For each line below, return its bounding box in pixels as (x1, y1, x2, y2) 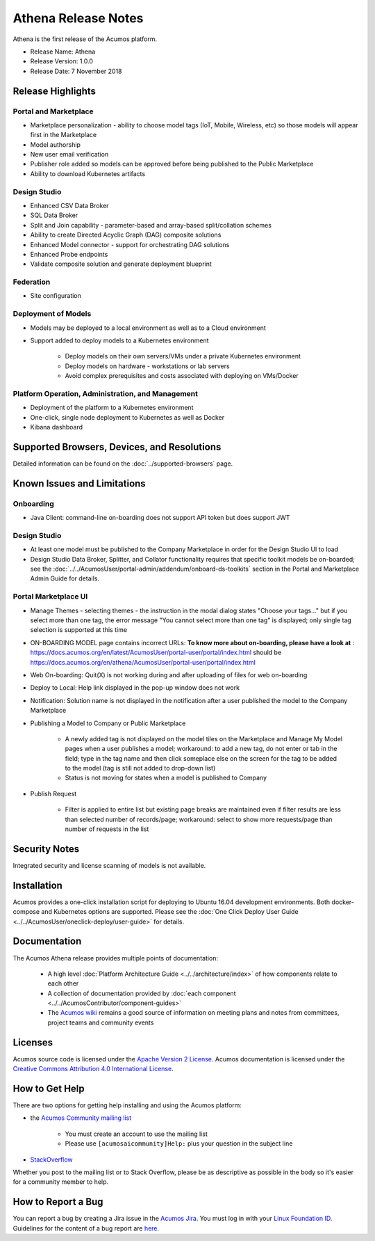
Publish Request (30, 789, 77, 798)
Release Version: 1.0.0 (30, 57, 94, 65)
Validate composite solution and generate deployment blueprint (30, 260, 212, 268)
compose (12, 908, 40, 916)
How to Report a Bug (12, 1196, 103, 1208)
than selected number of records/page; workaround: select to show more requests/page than (65, 815, 333, 823)
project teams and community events (47, 1018, 154, 1027)
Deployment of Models (12, 309, 92, 319)
